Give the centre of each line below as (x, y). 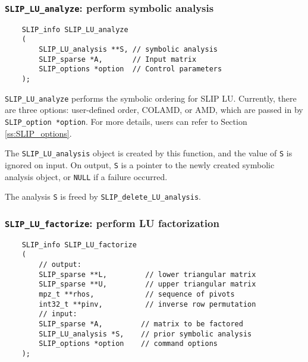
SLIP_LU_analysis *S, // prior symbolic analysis (145, 334)
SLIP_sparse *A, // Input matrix (118, 59)
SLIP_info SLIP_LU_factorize (79, 245)
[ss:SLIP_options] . (38, 133)
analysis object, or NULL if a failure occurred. (86, 176)
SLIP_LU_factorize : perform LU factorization (112, 223)
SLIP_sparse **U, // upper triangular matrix (147, 284)
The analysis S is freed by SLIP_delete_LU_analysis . (103, 196)
